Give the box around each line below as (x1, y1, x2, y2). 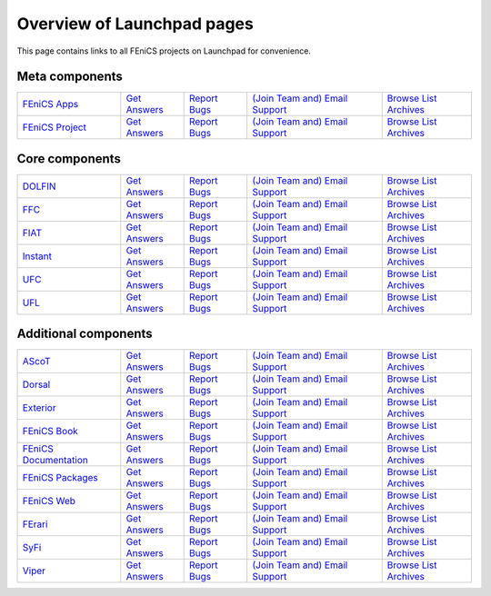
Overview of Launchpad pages (16, 14, 254, 34)
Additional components (16, 326, 154, 342)
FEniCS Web (22, 495, 76, 508)
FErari (22, 518, 48, 531)
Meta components (16, 69, 123, 84)
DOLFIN (22, 180, 56, 193)
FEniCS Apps (22, 98, 79, 111)
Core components (16, 151, 122, 166)
